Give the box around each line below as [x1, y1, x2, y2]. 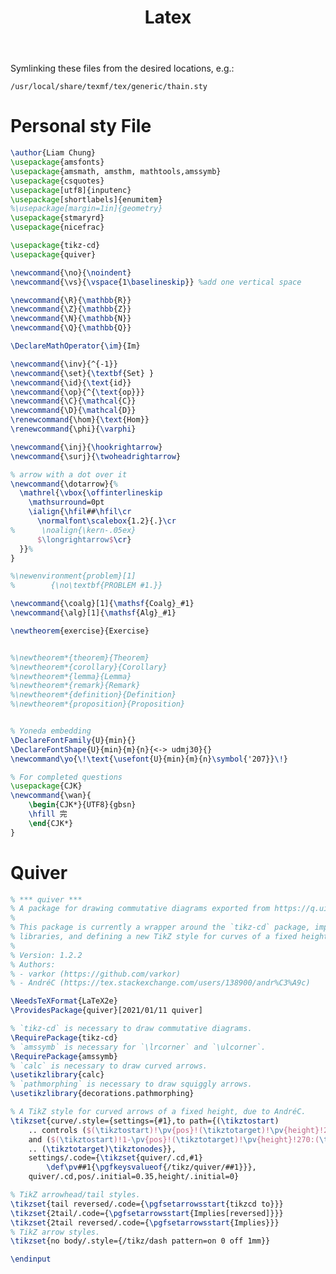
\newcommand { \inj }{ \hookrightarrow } [10, 442, 163, 452]
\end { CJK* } [28, 818, 74, 828]
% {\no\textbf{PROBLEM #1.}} [10, 581, 163, 591]
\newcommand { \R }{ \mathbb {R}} [10, 295, 132, 305]
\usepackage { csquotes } [10, 176, 105, 186]
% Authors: [10, 959, 56, 970]
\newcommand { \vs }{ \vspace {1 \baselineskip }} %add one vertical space [10, 277, 302, 287]
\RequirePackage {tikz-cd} [10, 1032, 118, 1043]
